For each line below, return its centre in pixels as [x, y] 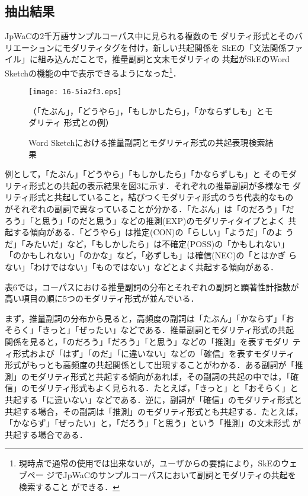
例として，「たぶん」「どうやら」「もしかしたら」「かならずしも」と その [142, 174]
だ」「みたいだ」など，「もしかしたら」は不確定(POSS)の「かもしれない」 [147, 243]
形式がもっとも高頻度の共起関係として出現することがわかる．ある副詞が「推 [154, 365]
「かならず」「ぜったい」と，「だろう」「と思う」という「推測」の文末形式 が [153, 423]
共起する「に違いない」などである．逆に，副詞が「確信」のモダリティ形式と [154, 399]
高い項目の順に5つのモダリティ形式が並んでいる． [102, 298]
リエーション [30, 47]
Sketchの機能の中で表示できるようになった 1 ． [93, 72]
